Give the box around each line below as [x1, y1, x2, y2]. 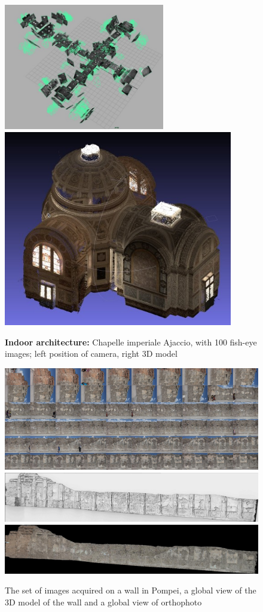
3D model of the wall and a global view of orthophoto [5, 595, 202, 608]
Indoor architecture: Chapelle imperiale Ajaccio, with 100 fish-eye [5, 335, 257, 348]
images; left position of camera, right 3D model [5, 347, 178, 360]
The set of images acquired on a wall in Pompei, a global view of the [5, 584, 256, 596]
